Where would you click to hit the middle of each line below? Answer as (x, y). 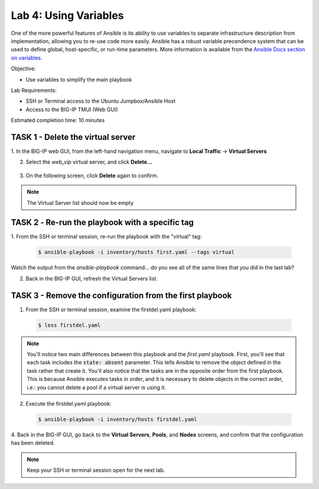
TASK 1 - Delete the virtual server (73, 137)
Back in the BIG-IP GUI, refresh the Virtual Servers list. (92, 278)
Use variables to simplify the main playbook (79, 79)
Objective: (23, 69)
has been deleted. (33, 443)
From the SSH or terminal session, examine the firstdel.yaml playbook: (111, 309)
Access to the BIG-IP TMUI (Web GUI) (72, 109)
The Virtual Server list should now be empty (80, 203)
